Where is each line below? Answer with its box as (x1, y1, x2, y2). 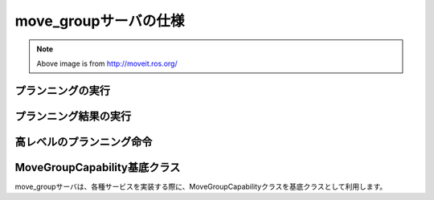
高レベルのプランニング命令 (14, 135, 153, 149)
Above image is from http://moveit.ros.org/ (36, 59, 178, 68)
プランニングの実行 (14, 84, 110, 97)
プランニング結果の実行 (14, 109, 132, 123)
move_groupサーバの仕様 (14, 12, 185, 30)
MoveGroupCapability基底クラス (14, 161, 181, 174)
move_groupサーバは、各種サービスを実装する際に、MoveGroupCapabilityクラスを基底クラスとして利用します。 (14, 182, 387, 191)
